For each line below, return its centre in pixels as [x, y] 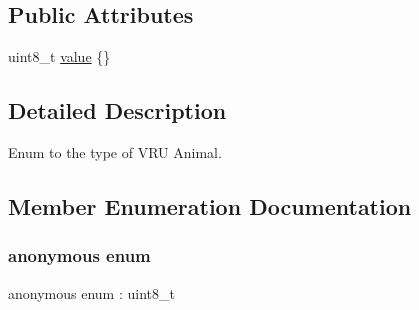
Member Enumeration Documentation [210, 205]
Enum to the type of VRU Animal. [115, 152]
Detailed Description [117, 110]
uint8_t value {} [59, 56]
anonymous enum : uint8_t [91, 292]
